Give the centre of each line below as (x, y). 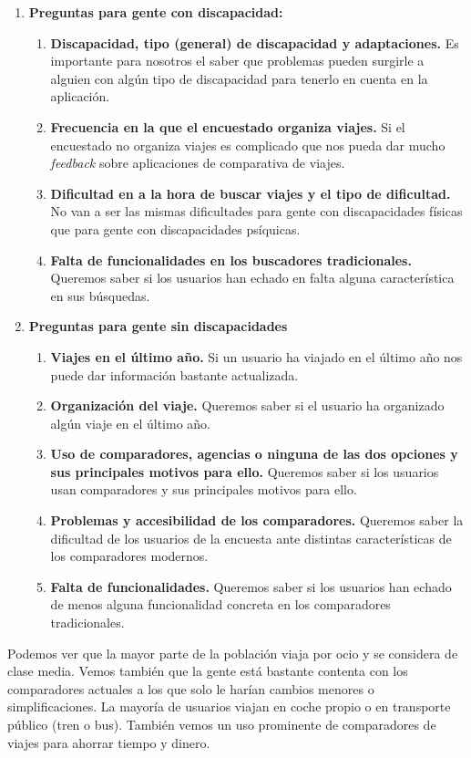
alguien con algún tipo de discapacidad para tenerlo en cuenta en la (239, 78)
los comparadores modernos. (129, 556)
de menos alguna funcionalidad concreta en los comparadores (220, 604)
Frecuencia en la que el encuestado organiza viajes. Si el (228, 126)
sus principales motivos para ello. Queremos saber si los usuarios (245, 471)
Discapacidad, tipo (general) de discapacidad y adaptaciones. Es (255, 42)
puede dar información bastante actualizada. (174, 374)
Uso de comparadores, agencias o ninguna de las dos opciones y (254, 454)
